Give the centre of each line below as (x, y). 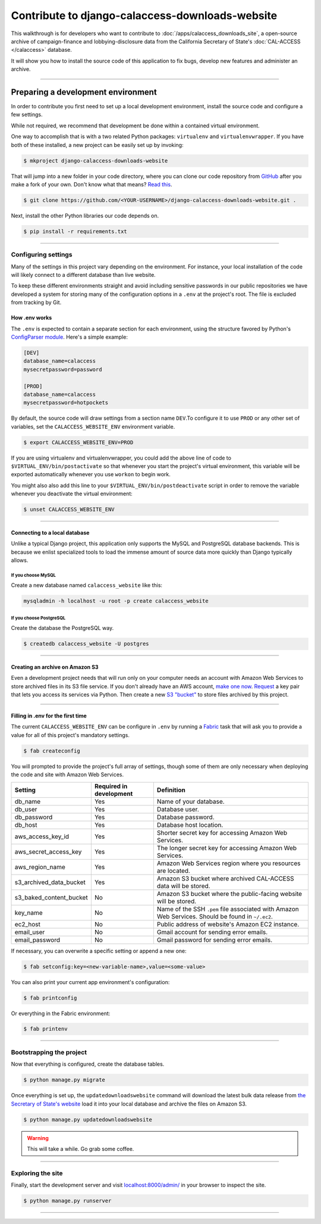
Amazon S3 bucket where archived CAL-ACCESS (225, 878)
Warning (38, 1138)
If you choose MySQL (34, 575)
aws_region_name (40, 867)
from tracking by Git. (36, 302)
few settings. (27, 115)
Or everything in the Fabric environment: (61, 1013)
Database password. (186, 817)
